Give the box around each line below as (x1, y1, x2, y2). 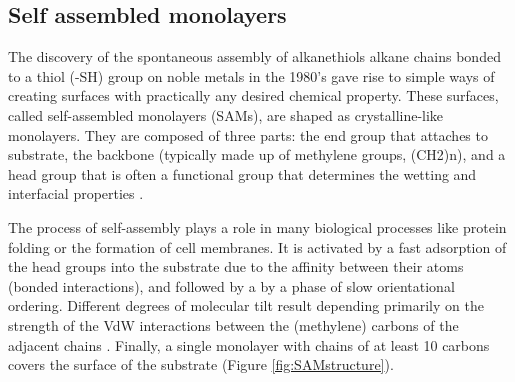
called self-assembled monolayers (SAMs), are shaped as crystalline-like (8, 104, 444, 125)
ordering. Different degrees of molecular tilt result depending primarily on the (8, 295, 484, 316)
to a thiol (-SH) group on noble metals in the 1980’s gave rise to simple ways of (8, 65, 495, 86)
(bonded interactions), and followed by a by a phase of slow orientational (8, 275, 455, 296)
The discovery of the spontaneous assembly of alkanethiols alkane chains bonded (8, 46, 501, 67)
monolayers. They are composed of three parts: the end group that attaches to (8, 124, 488, 145)
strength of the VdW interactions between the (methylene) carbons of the (8, 314, 459, 335)
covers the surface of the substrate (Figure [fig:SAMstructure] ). (8, 354, 394, 375)
